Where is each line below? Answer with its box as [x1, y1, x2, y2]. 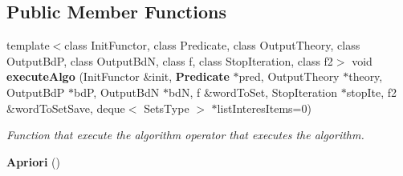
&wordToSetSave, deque [6, 99, 125, 116]
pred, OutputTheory [238, 68, 340, 85]
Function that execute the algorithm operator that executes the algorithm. [6, 126, 364, 143]
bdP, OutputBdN [74, 83, 160, 100]
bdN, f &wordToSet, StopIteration [168, 83, 338, 100]
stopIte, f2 [346, 83, 397, 100]
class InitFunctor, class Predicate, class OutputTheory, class [64, 37, 360, 54]
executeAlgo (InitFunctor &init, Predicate [6, 68, 230, 85]
